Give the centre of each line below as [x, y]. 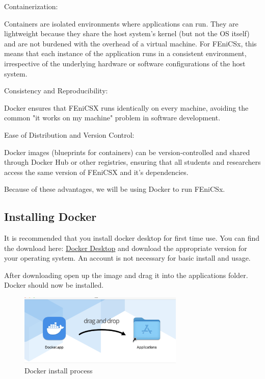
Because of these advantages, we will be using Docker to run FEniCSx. [115, 189]
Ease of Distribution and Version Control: [69, 134]
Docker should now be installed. [54, 285]
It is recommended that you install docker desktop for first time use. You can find [132, 238]
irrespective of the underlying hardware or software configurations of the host [125, 63]
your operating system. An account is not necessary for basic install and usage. [127, 258]
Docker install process [59, 371]
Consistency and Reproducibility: [56, 91]
